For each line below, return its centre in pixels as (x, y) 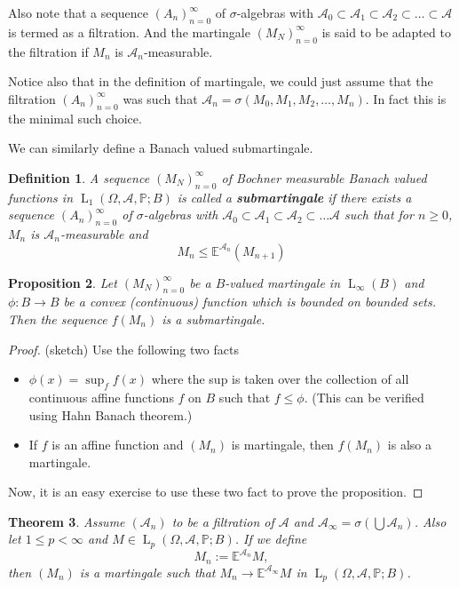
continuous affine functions (101, 397)
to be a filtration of (223, 521)
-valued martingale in (283, 282)
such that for (379, 215)
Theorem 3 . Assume (67, 521)
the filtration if (48, 51)
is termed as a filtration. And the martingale (129, 32)
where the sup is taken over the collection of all (280, 379)
